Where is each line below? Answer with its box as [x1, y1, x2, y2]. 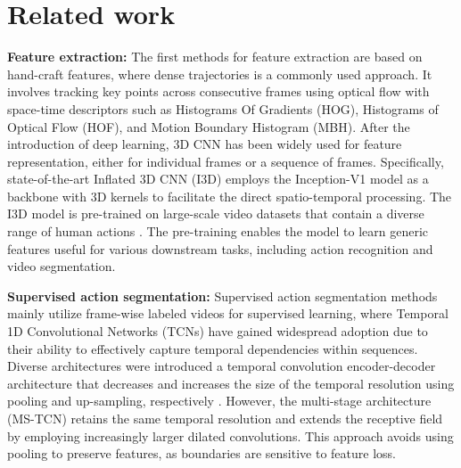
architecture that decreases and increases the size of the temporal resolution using [7, 374, 455, 392]
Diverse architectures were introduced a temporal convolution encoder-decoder [7, 357, 436, 375]
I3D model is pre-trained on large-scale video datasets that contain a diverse [7, 204, 424, 223]
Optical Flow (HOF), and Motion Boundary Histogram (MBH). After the [7, 117, 410, 135]
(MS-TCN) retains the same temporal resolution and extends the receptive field [7, 409, 443, 427]
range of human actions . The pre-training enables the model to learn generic [7, 222, 429, 241]
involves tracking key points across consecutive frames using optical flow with [7, 82, 430, 101]
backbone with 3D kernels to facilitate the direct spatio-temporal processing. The [7, 186, 452, 205]
